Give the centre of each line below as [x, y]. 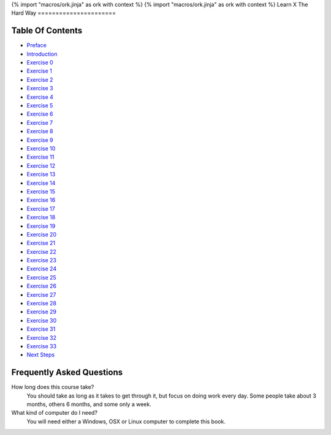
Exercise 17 [41, 208]
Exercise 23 [42, 261]
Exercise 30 [42, 320]
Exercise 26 [42, 286]
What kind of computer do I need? [55, 413]
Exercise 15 [41, 191]
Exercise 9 [40, 140]
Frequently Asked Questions [67, 373]
